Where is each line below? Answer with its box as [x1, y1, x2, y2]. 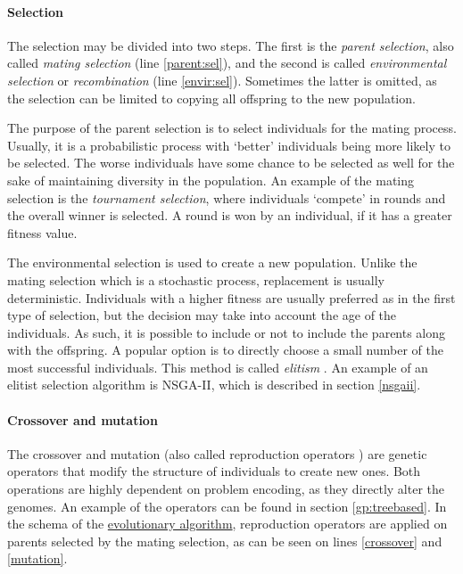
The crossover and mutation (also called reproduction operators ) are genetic [7, 444, 427, 463]
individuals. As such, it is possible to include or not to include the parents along [7, 323, 446, 341]
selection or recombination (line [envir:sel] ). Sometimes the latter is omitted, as [7, 70, 437, 89]
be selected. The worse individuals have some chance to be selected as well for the [7, 153, 455, 172]
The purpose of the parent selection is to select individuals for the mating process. [7, 119, 457, 137]
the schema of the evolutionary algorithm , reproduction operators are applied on [7, 514, 448, 533]
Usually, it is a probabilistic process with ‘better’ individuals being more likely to [7, 135, 451, 154]
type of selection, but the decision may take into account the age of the [7, 306, 397, 324]
